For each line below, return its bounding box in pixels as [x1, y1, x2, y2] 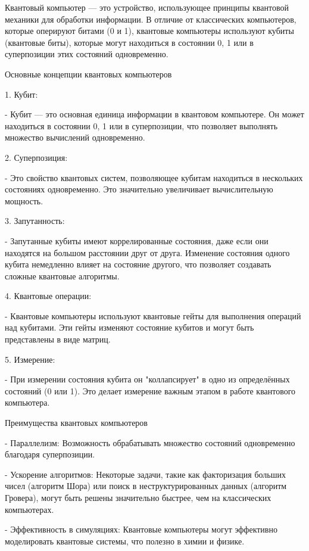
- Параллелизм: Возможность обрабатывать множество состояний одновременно [5, 436, 295, 449]
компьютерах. [5, 503, 54, 515]
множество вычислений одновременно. [5, 131, 145, 144]
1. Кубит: [5, 88, 38, 100]
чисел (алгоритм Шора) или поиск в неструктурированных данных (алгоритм [5, 480, 287, 492]
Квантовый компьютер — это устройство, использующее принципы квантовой [5, 1, 289, 13]
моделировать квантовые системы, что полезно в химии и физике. [5, 534, 245, 547]
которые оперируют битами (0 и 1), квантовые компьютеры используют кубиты [5, 24, 294, 37]
